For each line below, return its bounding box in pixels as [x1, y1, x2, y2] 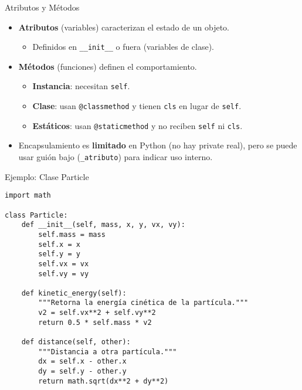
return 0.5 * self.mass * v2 [38, 318, 152, 327]
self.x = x [38, 240, 80, 249]
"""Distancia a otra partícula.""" [38, 347, 177, 356]
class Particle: [5, 211, 68, 219]
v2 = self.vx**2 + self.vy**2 [38, 308, 156, 317]
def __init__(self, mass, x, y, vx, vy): [21, 221, 185, 229]
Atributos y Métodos [5, 1, 80, 13]
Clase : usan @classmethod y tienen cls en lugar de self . [32, 100, 242, 112]
